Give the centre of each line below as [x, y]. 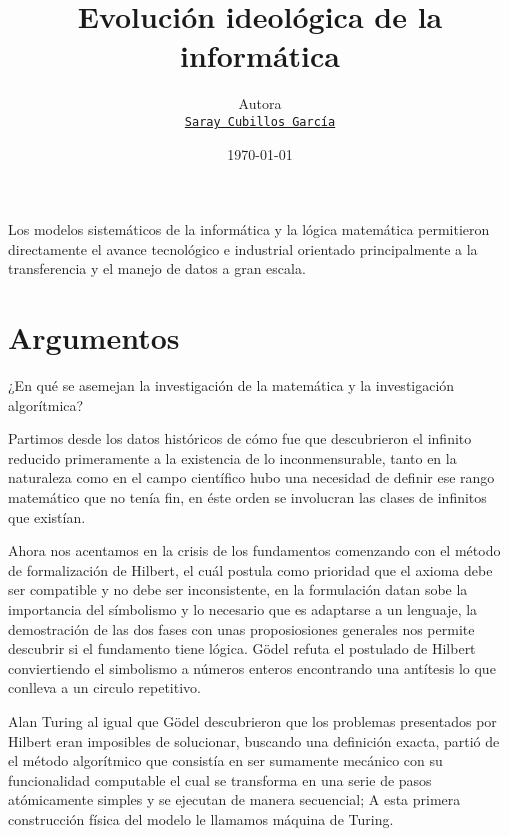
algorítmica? [46, 404]
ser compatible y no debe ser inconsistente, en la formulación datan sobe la [238, 589]
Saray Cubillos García [260, 121]
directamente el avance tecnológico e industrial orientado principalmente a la [243, 248]
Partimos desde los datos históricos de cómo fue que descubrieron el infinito [240, 438]
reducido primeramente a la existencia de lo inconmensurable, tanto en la [232, 457]
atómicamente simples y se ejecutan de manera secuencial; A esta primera [234, 799]
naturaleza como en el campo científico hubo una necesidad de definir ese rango [251, 477]
